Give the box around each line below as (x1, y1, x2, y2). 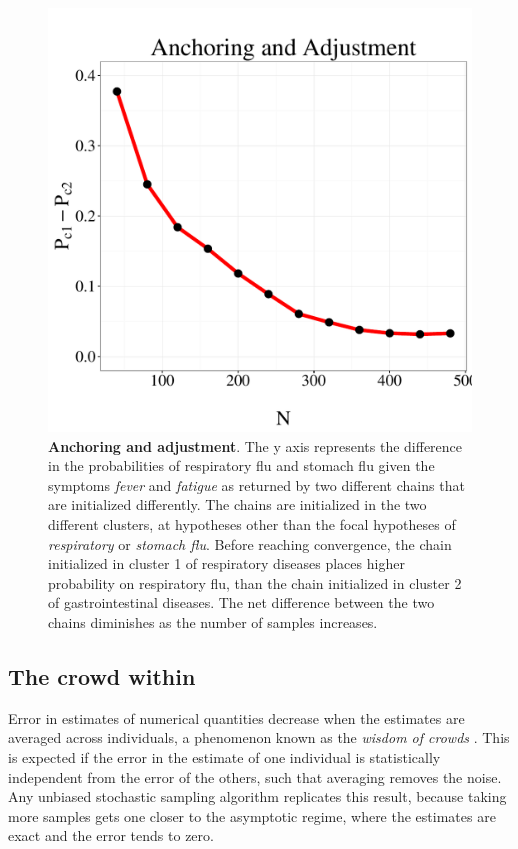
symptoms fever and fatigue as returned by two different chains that (48, 474, 465, 495)
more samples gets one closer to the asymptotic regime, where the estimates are (8, 805, 496, 826)
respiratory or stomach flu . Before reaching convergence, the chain (48, 533, 452, 554)
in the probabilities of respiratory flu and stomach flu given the (48, 455, 435, 476)
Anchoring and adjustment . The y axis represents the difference (48, 435, 463, 456)
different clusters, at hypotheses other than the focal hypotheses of (48, 513, 456, 534)
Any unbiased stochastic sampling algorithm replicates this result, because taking (8, 786, 507, 807)
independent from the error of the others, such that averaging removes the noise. (8, 766, 502, 787)
